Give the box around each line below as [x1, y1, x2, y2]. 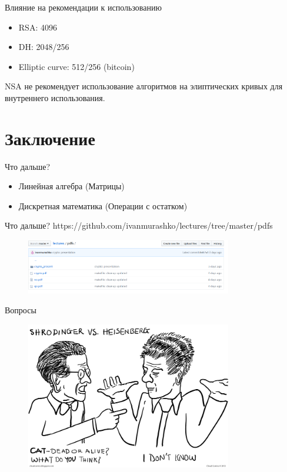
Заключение [5, 126, 95, 150]
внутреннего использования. [5, 91, 105, 103]
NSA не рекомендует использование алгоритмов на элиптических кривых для [5, 80, 283, 92]
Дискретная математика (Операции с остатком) [18, 199, 188, 212]
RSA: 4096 [18, 21, 57, 33]
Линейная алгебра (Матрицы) [18, 180, 125, 192]
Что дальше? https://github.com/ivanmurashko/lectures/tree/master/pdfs [5, 219, 273, 232]
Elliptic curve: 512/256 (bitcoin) [18, 60, 135, 72]
